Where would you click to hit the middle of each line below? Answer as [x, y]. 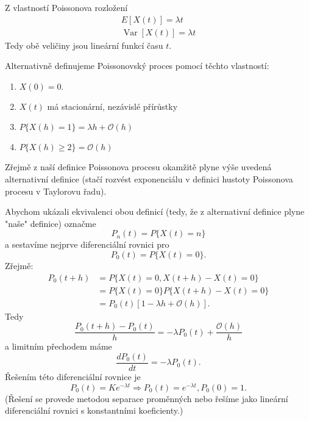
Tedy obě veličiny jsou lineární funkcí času [84, 45]
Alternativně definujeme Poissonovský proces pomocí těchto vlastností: [137, 66]
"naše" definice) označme [51, 223]
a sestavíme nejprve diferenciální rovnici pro [87, 244]
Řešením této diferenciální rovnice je [73, 376]
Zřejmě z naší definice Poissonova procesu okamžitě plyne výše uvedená [138, 167]
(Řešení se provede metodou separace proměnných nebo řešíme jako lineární [147, 398]
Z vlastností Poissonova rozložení [66, 7]
